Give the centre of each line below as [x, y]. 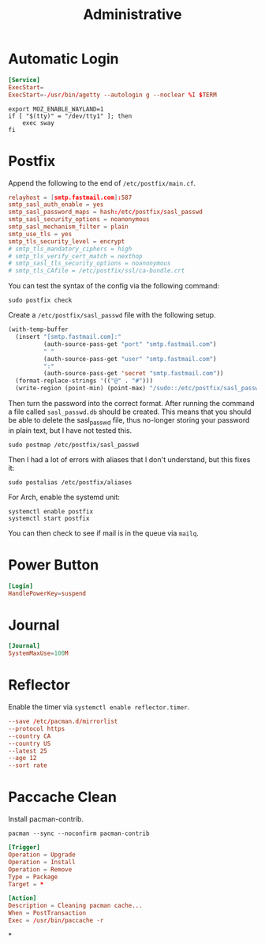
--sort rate [28, 765]
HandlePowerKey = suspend [47, 593]
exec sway [39, 123]
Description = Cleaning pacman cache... [76, 906]
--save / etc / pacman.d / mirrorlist [63, 722]
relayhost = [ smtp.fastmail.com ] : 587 [70, 197]
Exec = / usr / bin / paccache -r [56, 921]
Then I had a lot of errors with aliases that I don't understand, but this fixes [129, 459]
